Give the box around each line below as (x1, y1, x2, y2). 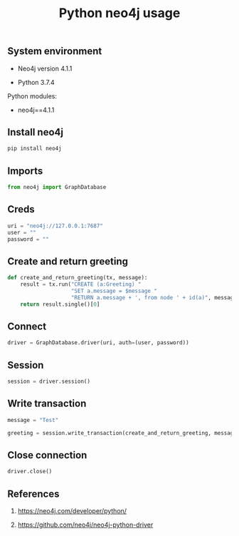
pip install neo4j (7, 145, 62, 153)
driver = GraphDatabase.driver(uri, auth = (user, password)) (7, 339, 190, 346)
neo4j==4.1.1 (17, 105, 55, 114)
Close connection (7, 449, 87, 461)
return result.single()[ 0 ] (20, 301, 100, 308)
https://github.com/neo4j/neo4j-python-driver (17, 520, 154, 529)
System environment (7, 45, 102, 58)
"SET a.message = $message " (70, 287, 158, 294)
